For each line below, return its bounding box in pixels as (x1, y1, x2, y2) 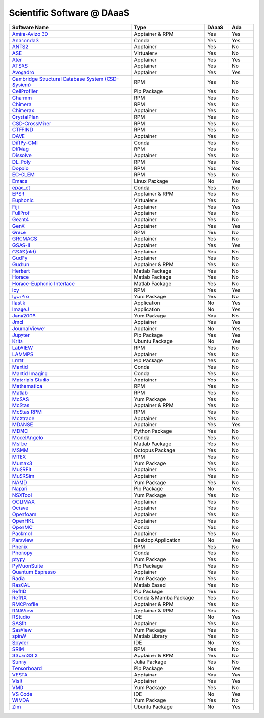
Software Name (12, 24, 49, 31)
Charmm (12, 94, 32, 101)
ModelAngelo (12, 434, 43, 441)
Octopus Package (134, 447, 176, 454)
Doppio (12, 165, 29, 171)
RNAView (12, 607, 34, 614)
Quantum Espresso (12, 569, 56, 575)
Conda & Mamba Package (134, 594, 194, 601)
